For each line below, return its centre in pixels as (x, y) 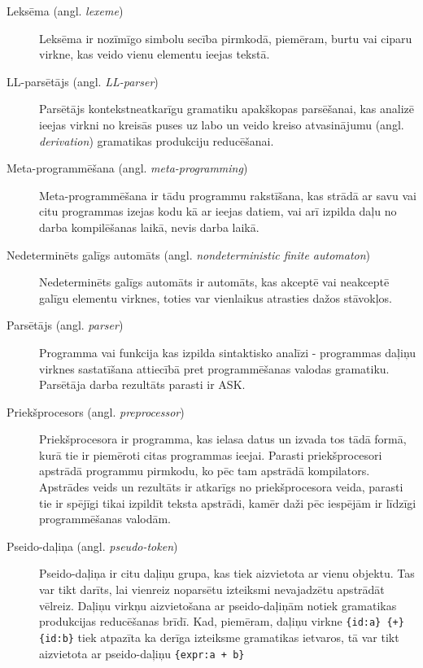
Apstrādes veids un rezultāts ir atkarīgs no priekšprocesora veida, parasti (221, 487)
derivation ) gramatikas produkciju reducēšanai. (157, 140)
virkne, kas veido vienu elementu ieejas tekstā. (155, 54)
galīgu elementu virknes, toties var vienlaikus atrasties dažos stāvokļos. (216, 297)
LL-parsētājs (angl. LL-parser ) (83, 81)
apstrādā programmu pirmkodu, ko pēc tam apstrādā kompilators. (205, 471)
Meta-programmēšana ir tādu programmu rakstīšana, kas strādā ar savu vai (228, 195)
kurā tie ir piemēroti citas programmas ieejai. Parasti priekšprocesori (211, 454)
